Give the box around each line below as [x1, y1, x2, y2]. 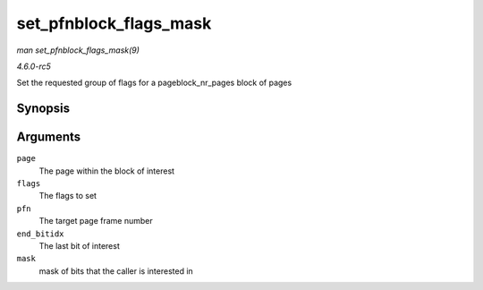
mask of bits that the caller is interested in [38, 265, 194, 277]
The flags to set [38, 191, 97, 201]
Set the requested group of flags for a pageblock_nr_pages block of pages [16, 77, 292, 89]
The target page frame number [38, 216, 153, 226]
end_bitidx [16, 228, 64, 239]
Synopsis [16, 101, 71, 116]
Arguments [16, 130, 81, 145]
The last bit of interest [38, 240, 121, 251]
